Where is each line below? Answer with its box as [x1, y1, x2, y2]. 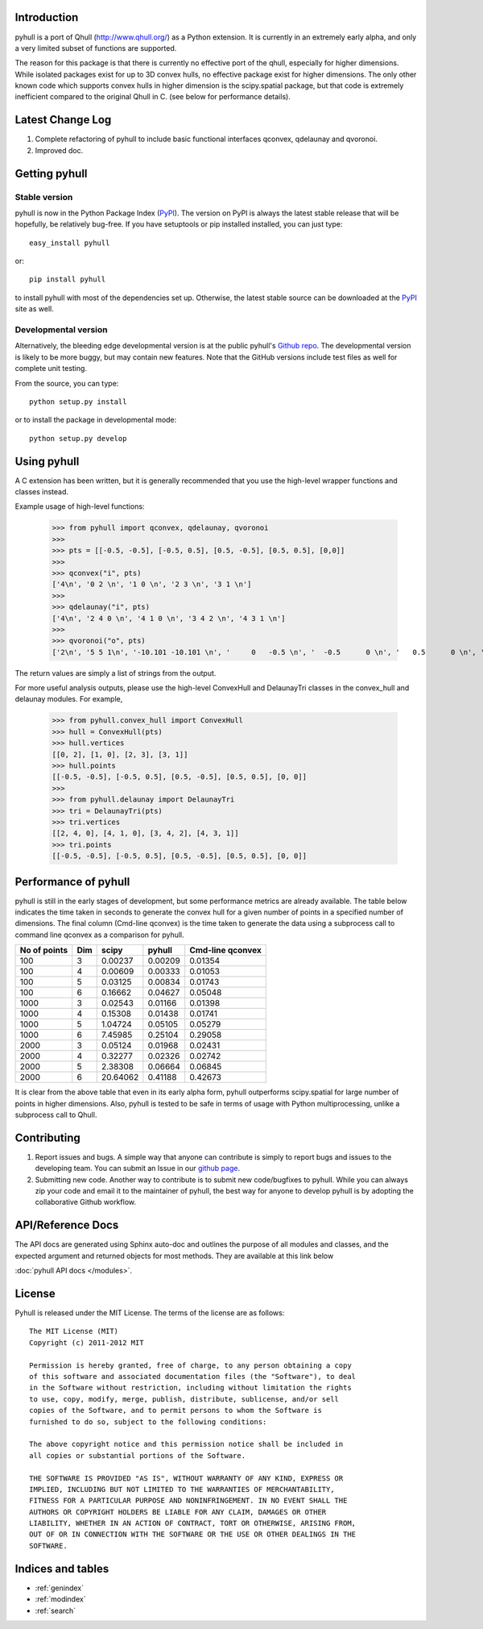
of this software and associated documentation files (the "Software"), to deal [29, 1372, 357, 1381]
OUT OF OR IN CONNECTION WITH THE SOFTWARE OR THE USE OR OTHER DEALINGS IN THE [29, 1530, 357, 1539]
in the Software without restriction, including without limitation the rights [29, 1383, 352, 1393]
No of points [19, 944, 68, 956]
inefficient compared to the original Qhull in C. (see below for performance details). [14, 92, 291, 102]
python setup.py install [29, 397, 127, 406]
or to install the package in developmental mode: [14, 415, 177, 425]
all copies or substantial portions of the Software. [29, 1451, 246, 1460]
